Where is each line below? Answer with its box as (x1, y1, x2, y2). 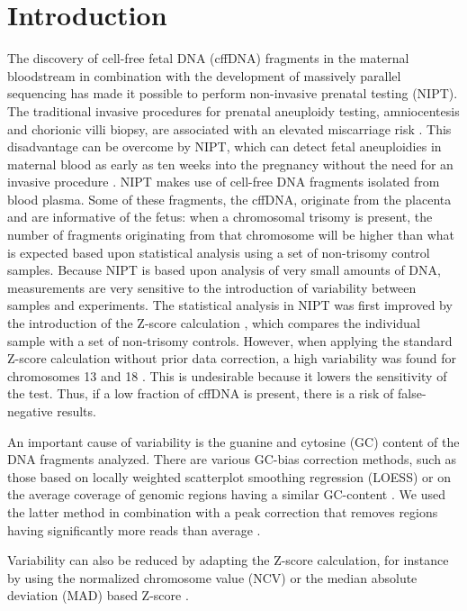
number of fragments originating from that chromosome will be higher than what (7, 225, 455, 244)
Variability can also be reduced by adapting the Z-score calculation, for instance (7, 551, 449, 570)
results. (57, 402, 96, 420)
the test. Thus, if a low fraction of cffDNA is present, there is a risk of (7, 384, 394, 403)
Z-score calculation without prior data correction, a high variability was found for (7, 349, 457, 368)
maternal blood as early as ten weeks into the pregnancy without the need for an (7, 154, 454, 173)
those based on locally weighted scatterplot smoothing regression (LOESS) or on (7, 467, 451, 486)
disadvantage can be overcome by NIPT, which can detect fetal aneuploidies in (7, 137, 442, 156)
